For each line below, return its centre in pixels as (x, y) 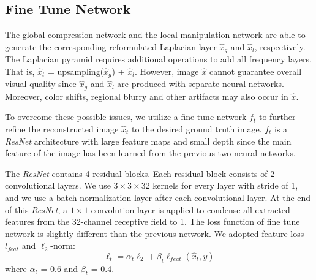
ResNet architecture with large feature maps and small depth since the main (148, 141)
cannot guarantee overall (255, 71)
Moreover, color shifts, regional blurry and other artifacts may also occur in (147, 96)
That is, (20, 71)
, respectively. (280, 46)
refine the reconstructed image (62, 128)
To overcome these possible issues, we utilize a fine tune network (126, 117)
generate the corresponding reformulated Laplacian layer (111, 46)
